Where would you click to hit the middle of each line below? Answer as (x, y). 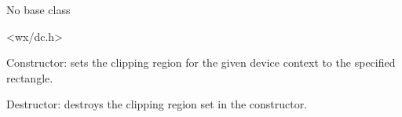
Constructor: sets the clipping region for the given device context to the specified (201, 62)
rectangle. (30, 77)
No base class (38, 9)
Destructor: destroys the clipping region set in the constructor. (157, 104)
